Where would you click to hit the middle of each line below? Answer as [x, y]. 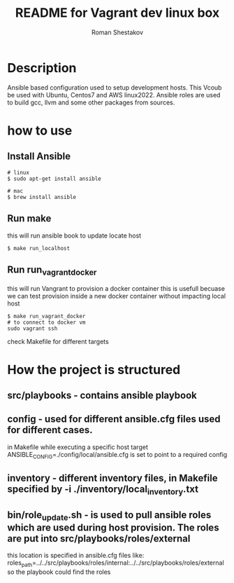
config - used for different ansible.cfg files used [114, 419]
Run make [29, 219]
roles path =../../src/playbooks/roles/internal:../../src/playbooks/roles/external [116, 564]
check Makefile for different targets [58, 341]
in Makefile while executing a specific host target [78, 447]
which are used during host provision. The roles [113, 527]
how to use [40, 130]
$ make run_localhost [39, 248]
